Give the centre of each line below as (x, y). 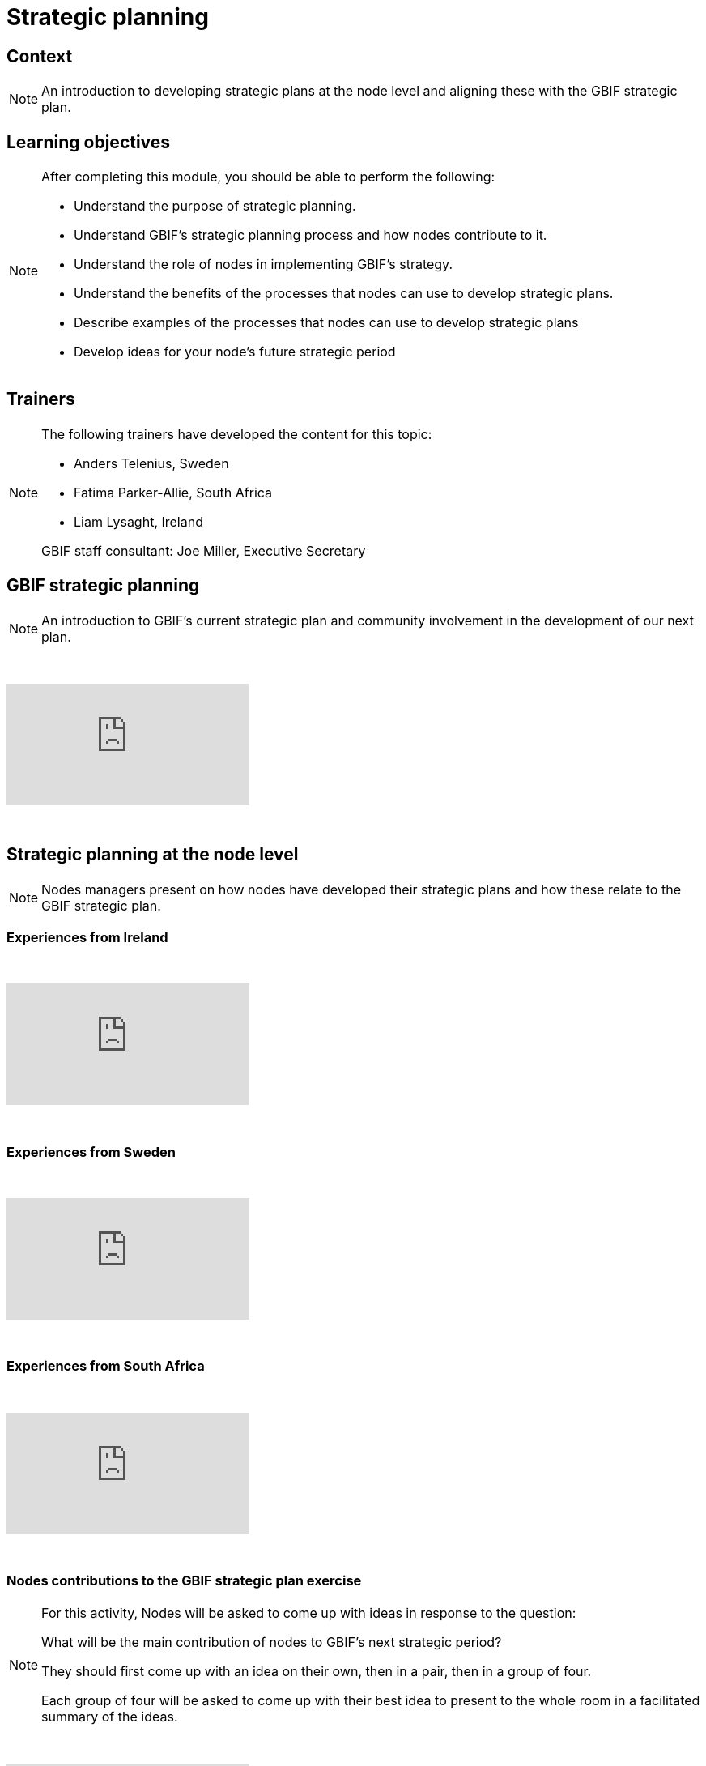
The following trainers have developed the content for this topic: (237, 434)
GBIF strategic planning (103, 586)
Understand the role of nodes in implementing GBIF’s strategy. (264, 264)
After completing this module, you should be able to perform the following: (268, 177)
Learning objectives (89, 142)
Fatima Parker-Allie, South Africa (173, 492)
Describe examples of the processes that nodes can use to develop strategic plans (326, 323)
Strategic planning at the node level (153, 855)
